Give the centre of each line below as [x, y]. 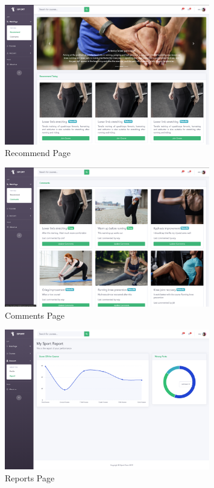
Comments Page [35, 315]
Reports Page [30, 477]
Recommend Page [38, 153]
